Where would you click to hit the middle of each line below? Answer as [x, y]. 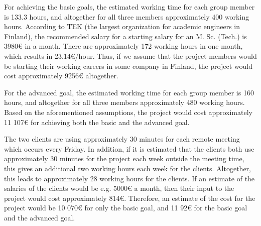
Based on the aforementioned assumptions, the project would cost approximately [128, 112]
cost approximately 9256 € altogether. [61, 76]
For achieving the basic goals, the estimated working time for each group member [129, 7]
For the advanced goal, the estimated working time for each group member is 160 [129, 92]
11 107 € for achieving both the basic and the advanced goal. [97, 122]
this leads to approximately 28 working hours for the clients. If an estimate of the [129, 178]
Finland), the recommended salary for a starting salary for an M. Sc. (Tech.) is [125, 36]
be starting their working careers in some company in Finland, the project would [128, 66]
